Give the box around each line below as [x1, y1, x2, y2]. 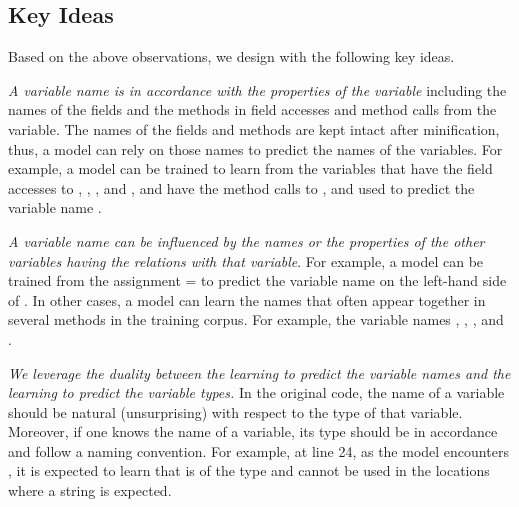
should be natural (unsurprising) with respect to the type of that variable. [8, 401, 463, 422]
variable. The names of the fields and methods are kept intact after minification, [8, 118, 500, 139]
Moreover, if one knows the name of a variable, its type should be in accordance [8, 421, 498, 442]
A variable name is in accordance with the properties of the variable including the [8, 79, 507, 100]
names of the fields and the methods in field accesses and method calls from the [8, 99, 497, 120]
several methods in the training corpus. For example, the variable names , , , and [8, 309, 504, 330]
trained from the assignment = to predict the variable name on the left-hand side [8, 270, 507, 291]
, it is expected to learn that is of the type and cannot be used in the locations [8, 460, 490, 481]
